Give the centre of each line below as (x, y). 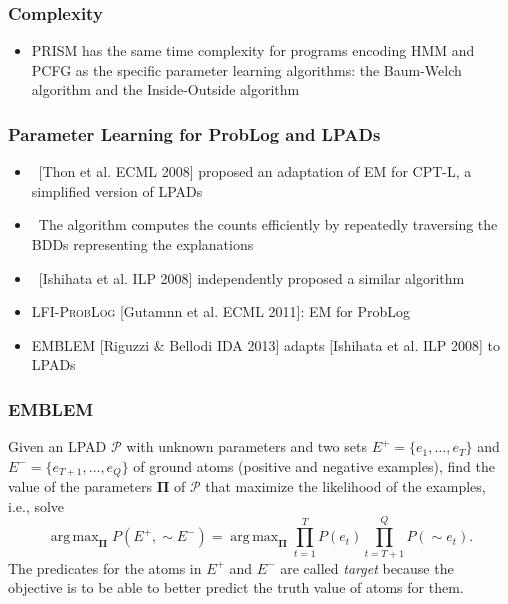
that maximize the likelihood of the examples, (345, 486)
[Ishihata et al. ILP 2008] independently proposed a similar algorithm (251, 277)
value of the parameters (80, 486)
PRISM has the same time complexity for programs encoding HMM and (253, 50)
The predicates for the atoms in (105, 567)
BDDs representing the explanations (142, 244)
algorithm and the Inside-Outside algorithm (165, 89)
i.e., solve (36, 505)
